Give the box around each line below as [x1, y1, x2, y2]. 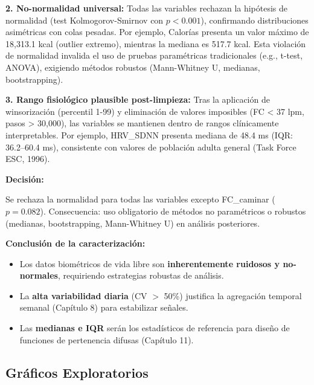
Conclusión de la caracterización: [5, 237, 146, 250]
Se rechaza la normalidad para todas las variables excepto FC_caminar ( [5, 193, 275, 205]
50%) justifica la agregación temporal [164, 289, 302, 302]
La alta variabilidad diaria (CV [19, 289, 147, 302]
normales [19, 269, 58, 282]
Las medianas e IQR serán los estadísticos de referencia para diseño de [19, 322, 290, 334]
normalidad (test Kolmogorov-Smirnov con [5, 13, 164, 26]
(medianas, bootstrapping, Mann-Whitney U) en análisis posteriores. [5, 216, 260, 229]
